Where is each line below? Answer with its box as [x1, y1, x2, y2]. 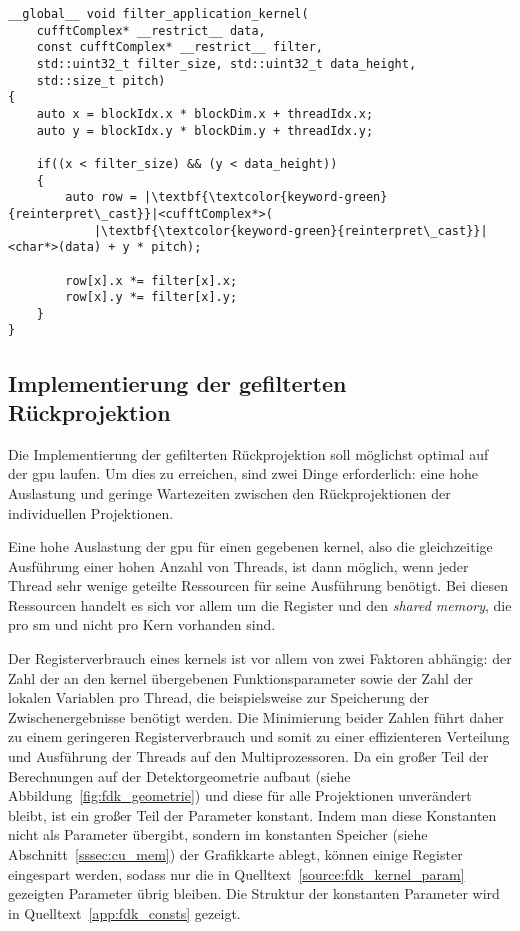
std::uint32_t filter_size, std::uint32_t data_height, [36, 56, 417, 71]
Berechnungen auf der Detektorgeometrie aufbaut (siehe [8, 765, 351, 786]
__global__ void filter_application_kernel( [8, 7, 309, 21]
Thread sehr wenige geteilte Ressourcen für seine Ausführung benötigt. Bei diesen [8, 575, 508, 596]
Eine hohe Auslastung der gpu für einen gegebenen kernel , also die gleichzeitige [8, 536, 493, 557]
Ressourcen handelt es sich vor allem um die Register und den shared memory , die [8, 594, 512, 615]
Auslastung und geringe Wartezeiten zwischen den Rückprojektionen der [8, 482, 451, 503]
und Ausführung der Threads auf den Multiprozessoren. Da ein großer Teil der [8, 746, 489, 767]
